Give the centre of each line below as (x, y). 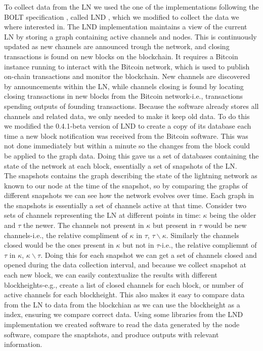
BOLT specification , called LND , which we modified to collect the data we (122, 16)
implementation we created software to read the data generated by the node (122, 324)
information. (23, 344)
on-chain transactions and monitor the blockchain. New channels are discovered (127, 76)
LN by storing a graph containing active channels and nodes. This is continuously (130, 36)
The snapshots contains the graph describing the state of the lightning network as (131, 175)
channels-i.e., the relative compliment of (66, 235)
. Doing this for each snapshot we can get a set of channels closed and (149, 255)
